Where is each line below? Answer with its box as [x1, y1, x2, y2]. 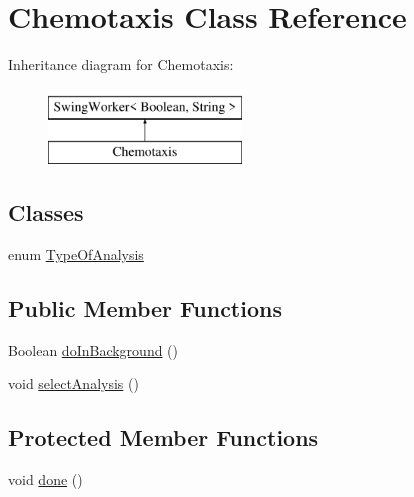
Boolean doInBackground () [8, 339, 179, 360]
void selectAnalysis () [8, 373, 139, 394]
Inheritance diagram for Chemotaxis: [8, 54, 234, 75]
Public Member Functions [8, 293, 282, 324]
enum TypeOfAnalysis [8, 244, 144, 265]
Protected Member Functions [8, 422, 319, 453]
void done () [8, 469, 83, 490]
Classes [8, 197, 84, 228]
